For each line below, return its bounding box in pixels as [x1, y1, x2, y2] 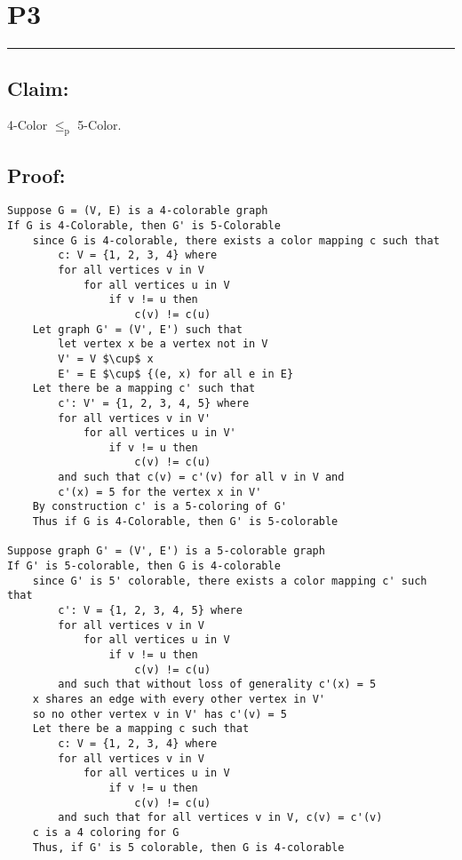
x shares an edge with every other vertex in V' [32, 692, 325, 705]
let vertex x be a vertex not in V [58, 338, 268, 351]
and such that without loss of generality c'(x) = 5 [58, 678, 377, 691]
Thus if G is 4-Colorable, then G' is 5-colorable [32, 515, 339, 529]
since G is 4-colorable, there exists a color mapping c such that [32, 234, 440, 247]
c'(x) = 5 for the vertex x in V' [58, 485, 262, 498]
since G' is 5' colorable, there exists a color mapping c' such [32, 574, 427, 587]
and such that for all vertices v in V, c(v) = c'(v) [58, 811, 383, 824]
